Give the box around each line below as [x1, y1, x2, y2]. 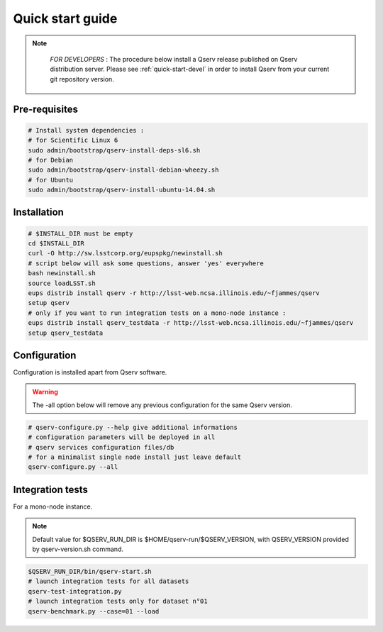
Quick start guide [13, 11, 118, 26]
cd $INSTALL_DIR [28, 240, 85, 248]
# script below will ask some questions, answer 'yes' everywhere [28, 259, 264, 267]
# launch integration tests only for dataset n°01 [28, 597, 209, 606]
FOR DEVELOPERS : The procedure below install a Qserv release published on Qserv [50, 55, 298, 63]
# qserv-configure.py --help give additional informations [28, 423, 238, 431]
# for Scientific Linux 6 [28, 136, 118, 145]
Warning [32, 387, 58, 397]
